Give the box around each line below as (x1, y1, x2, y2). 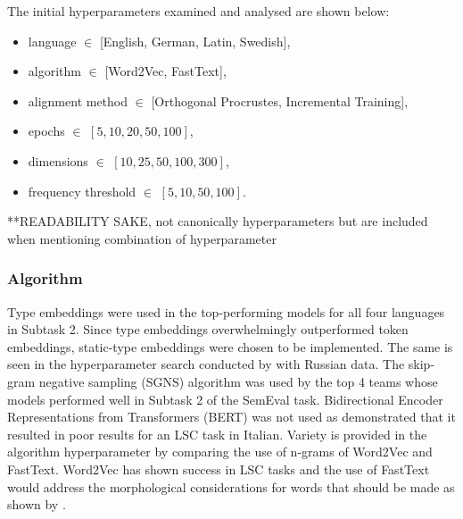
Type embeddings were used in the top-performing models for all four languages (7, 302, 445, 321)
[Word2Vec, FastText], (104, 62, 227, 80)
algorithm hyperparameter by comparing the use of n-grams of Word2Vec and (7, 442, 433, 461)
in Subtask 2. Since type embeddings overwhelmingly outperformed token (7, 320, 409, 339)
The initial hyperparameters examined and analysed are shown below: (7, 2, 390, 20)
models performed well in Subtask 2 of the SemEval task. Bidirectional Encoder (7, 389, 443, 408)
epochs (28, 121, 65, 140)
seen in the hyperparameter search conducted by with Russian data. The (7, 355, 405, 373)
